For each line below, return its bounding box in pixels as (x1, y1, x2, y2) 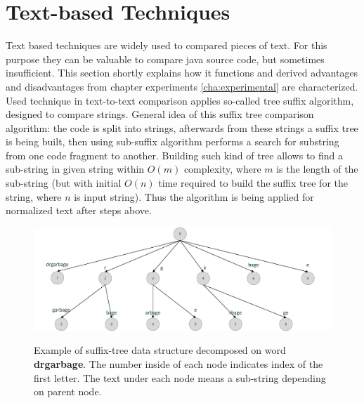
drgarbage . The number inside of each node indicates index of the (34, 357, 323, 371)
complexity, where (183, 161, 261, 176)
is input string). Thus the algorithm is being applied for (74, 189, 314, 204)
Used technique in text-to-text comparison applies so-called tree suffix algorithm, (6, 93, 354, 107)
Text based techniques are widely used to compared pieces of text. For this (6, 38, 327, 53)
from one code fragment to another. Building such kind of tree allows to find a (6, 147, 344, 162)
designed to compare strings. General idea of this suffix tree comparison (6, 107, 314, 121)
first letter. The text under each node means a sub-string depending (34, 370, 326, 385)
